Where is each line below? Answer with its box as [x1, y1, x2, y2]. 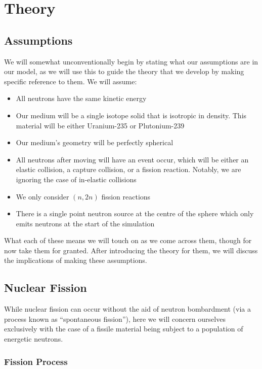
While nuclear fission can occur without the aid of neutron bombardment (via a [4, 304, 251, 314]
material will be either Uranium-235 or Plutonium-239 [16, 120, 185, 130]
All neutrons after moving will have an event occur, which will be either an [16, 154, 249, 164]
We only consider [16, 191, 69, 202]
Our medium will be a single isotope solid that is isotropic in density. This [16, 110, 247, 120]
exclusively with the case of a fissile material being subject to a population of [4, 323, 243, 334]
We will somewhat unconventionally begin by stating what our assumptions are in [4, 56, 258, 66]
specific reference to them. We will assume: [4, 76, 137, 86]
